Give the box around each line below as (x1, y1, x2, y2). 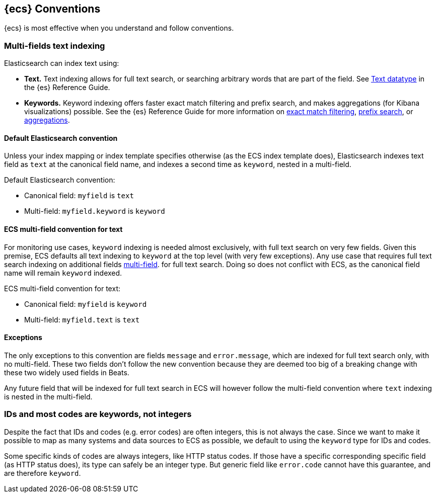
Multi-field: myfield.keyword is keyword (24, 207, 165, 216)
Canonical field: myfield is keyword (24, 299, 147, 308)
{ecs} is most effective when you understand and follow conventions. (4, 24, 234, 33)
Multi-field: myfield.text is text (24, 315, 140, 324)
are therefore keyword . (4, 468, 81, 477)
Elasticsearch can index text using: (4, 59, 119, 68)
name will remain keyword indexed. (4, 268, 122, 277)
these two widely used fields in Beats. (4, 368, 129, 377)
